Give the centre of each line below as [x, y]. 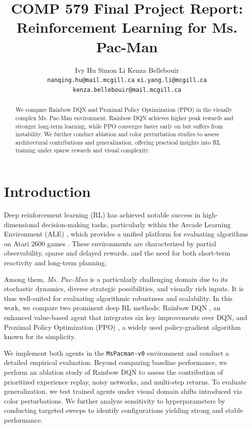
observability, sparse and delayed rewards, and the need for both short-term [117, 253]
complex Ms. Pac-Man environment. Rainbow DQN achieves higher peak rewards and [124, 118]
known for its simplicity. [40, 336]
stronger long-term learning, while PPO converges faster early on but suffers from [119, 126]
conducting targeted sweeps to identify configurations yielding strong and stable [124, 410]
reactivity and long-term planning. [55, 263]
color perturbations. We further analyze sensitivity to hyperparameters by [115, 400]
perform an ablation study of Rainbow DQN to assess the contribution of [114, 372]
